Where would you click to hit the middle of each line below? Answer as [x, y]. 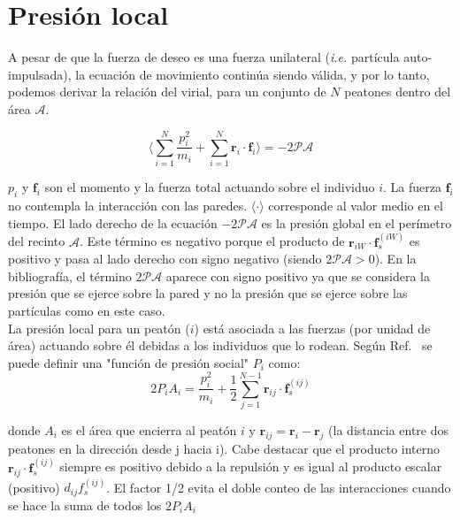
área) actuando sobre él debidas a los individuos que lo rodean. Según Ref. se [220, 345]
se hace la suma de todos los [85, 505]
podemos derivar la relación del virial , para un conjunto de [167, 92]
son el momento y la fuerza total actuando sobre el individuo [210, 187]
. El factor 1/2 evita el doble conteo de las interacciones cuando [279, 487]
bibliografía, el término [70, 275]
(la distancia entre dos [389, 429]
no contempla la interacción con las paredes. [128, 205]
